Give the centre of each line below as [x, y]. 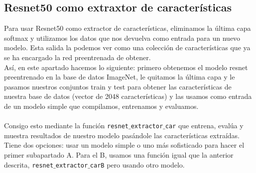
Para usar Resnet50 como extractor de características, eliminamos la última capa [128, 28]
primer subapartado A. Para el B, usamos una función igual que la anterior [119, 154]
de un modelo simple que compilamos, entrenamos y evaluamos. [101, 106]
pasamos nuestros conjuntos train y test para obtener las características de [118, 86]
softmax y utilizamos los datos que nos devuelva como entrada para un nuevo [122, 38]
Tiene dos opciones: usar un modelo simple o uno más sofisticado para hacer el [124, 145]
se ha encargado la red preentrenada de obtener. [77, 57]
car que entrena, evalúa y [204, 126]
